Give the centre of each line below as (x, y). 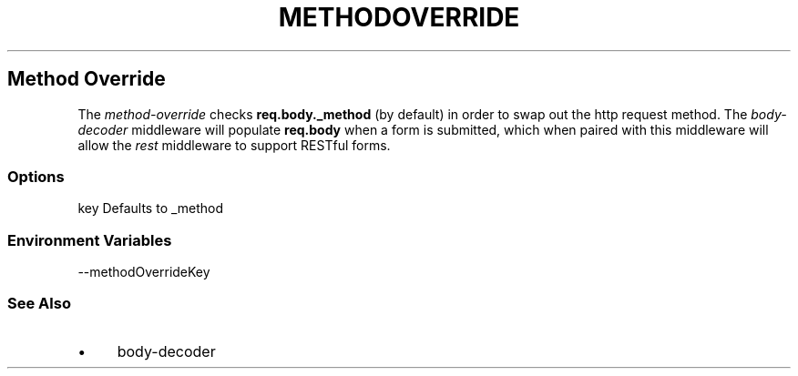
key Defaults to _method (151, 208)
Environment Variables (90, 240)
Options (36, 176)
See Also (39, 304)
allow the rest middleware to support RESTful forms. (234, 145)
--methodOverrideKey (144, 272)
